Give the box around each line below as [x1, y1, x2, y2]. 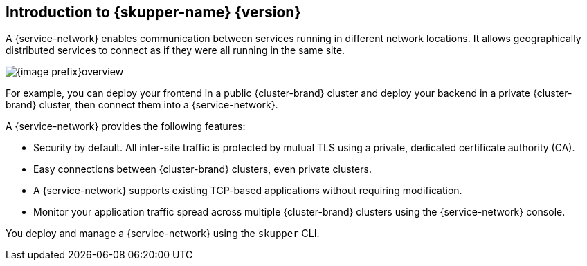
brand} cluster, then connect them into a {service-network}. [6, 99, 278, 111]
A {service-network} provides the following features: [6, 120, 246, 133]
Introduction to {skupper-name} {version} [6, 3, 302, 21]
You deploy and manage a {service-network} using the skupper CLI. [6, 227, 320, 240]
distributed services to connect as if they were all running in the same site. [6, 44, 345, 57]
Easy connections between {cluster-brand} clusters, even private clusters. [33, 163, 372, 175]
